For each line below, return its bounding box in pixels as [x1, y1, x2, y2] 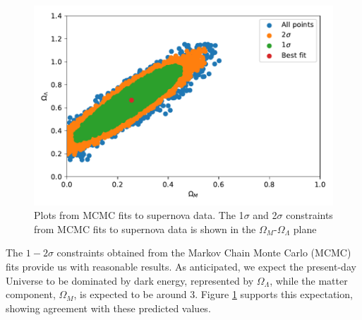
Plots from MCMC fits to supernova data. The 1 [34, 208, 244, 223]
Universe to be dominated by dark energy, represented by [6, 273, 254, 288]
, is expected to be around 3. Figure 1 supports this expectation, [73, 287, 353, 302]
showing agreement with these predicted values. [6, 300, 211, 315]
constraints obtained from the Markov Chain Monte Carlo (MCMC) [56, 245, 351, 260]
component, [6, 287, 56, 302]
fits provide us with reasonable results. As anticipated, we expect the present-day [6, 259, 356, 274]
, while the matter [270, 273, 348, 288]
